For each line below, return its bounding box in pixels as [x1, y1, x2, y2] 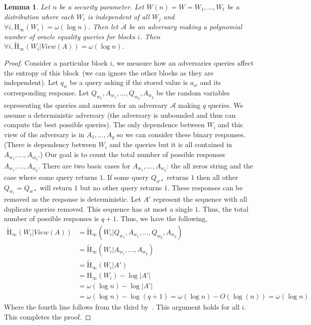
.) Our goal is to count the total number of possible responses [38, 149, 226, 160]
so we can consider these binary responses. [116, 129, 246, 140]
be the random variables [156, 87, 230, 98]
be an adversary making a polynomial [129, 21, 242, 32]
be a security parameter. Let [59, 1, 145, 11]
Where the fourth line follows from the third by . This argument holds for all [4, 302, 239, 312]
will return [40, 182, 72, 192]
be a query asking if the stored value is [70, 77, 188, 87]
